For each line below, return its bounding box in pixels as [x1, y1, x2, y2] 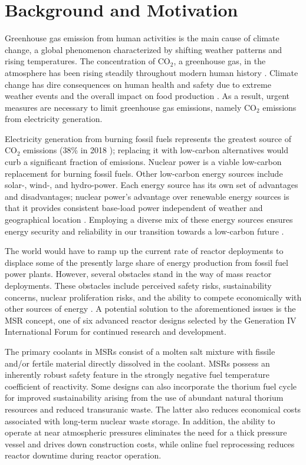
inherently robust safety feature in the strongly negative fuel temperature [5, 368, 269, 381]
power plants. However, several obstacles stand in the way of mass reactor [5, 268, 272, 280]
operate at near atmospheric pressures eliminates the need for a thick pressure [5, 426, 287, 438]
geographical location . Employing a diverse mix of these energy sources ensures [5, 213, 293, 226]
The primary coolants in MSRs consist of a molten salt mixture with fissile [5, 345, 275, 357]
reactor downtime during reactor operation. [5, 449, 162, 461]
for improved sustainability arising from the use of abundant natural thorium [5, 391, 284, 404]
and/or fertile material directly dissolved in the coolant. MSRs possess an [5, 357, 270, 369]
